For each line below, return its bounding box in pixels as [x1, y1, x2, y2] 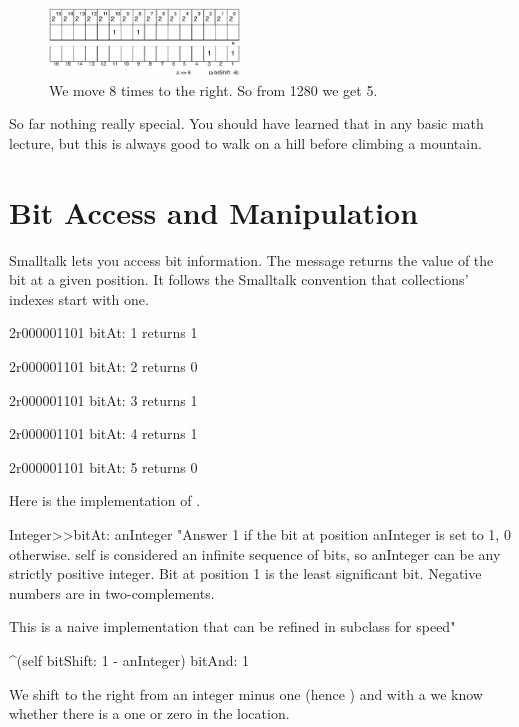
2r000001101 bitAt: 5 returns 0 [9, 456, 198, 477]
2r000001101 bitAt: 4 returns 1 [9, 423, 198, 444]
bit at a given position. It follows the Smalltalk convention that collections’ [9, 269, 469, 290]
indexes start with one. [9, 288, 149, 309]
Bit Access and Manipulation [9, 191, 419, 232]
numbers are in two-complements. [9, 582, 215, 603]
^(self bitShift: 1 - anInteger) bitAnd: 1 [9, 649, 250, 670]
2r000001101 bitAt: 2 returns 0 [9, 356, 198, 377]
